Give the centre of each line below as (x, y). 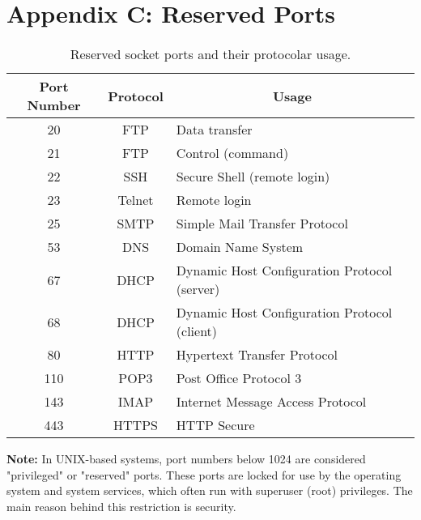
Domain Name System (240, 247)
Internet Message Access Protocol (271, 402)
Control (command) (232, 153)
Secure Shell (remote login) (253, 177)
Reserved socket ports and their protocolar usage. (210, 54)
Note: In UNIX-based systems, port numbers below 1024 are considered (186, 459)
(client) (197, 331)
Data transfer (214, 130)
